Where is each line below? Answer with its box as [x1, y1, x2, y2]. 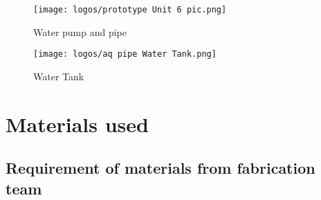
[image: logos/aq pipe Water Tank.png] [33, 49, 217, 60]
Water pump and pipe [33, 24, 127, 39]
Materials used [6, 109, 149, 138]
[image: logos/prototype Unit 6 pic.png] [33, 5, 227, 15]
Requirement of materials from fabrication [6, 157, 315, 179]
